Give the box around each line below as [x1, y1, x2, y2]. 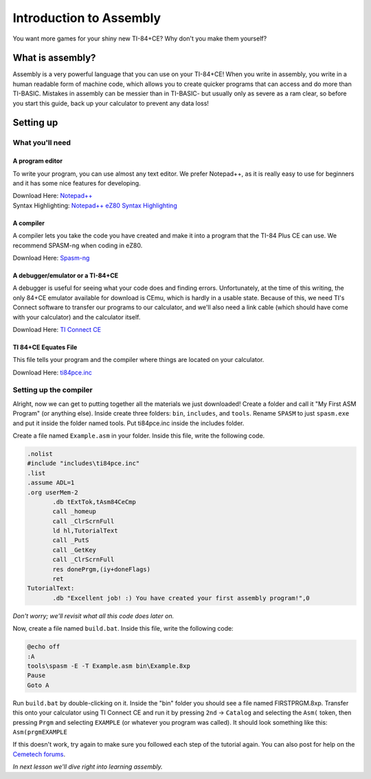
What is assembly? [12, 52, 96, 64]
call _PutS [52, 537, 89, 544]
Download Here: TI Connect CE [12, 325, 102, 333]
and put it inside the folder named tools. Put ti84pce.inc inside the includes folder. [12, 419, 245, 427]
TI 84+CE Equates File [12, 343, 78, 351]
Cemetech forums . [12, 749, 66, 758]
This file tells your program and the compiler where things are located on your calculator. [12, 356, 265, 364]
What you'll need [12, 138, 71, 148]
